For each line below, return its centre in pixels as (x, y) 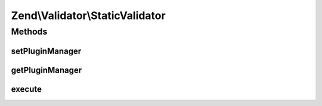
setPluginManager (46, 51)
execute (26, 89)
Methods (29, 32)
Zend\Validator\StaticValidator (89, 15)
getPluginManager (47, 70)
